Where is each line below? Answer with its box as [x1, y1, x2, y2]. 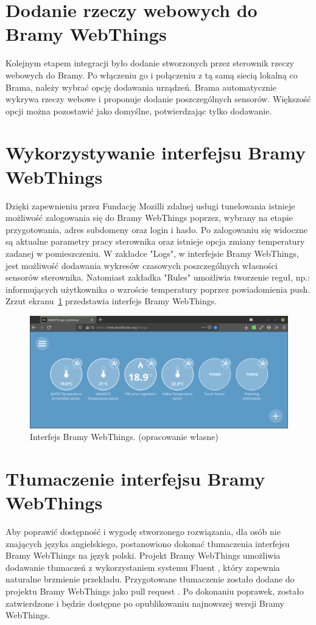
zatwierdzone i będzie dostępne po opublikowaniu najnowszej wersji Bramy [5, 596, 284, 609]
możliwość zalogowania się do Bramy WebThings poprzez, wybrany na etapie [5, 211, 293, 224]
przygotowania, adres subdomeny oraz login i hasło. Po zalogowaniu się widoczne [5, 223, 308, 236]
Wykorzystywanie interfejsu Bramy [5, 140, 306, 165]
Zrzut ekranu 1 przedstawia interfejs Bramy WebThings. [5, 295, 217, 307]
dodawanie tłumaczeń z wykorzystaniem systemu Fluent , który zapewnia [5, 560, 280, 573]
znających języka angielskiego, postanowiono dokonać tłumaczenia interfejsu [5, 537, 290, 550]
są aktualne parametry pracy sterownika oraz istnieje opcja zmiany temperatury [5, 235, 305, 248]
